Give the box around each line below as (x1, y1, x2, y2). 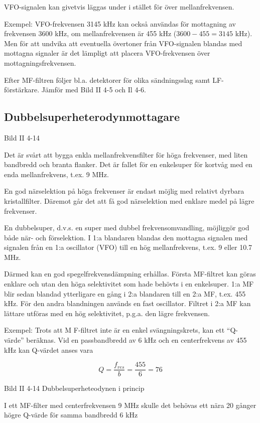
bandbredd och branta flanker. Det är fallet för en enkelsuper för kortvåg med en (4, 159, 252, 170)
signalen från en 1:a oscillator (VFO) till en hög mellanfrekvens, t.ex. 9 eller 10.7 (4, 242, 252, 252)
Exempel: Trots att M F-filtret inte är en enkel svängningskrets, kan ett (4, 325, 225, 335)
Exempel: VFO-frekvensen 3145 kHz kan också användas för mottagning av (4, 18, 236, 29)
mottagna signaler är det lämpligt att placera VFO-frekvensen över (4, 48, 210, 58)
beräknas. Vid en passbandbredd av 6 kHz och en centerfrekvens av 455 (26, 335, 247, 345)
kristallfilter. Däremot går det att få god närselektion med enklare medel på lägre (4, 195, 254, 206)
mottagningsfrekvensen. (4, 57, 76, 68)
